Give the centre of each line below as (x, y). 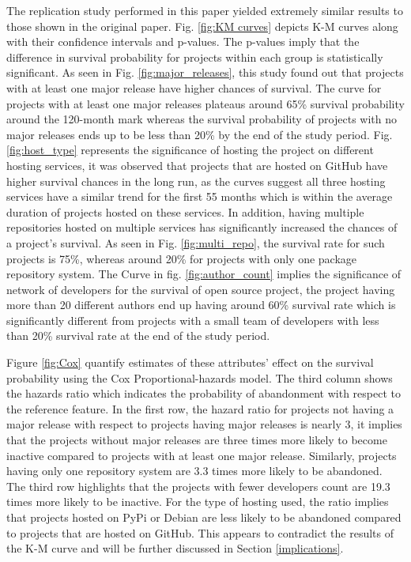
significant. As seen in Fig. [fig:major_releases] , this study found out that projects (205, 72)
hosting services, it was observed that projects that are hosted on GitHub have (197, 165)
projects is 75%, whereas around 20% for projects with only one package (182, 258)
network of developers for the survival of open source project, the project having (201, 289)
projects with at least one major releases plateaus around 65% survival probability (205, 103)
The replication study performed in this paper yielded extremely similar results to (205, 10)
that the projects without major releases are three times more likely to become (197, 440)
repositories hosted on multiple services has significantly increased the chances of (202, 227)
